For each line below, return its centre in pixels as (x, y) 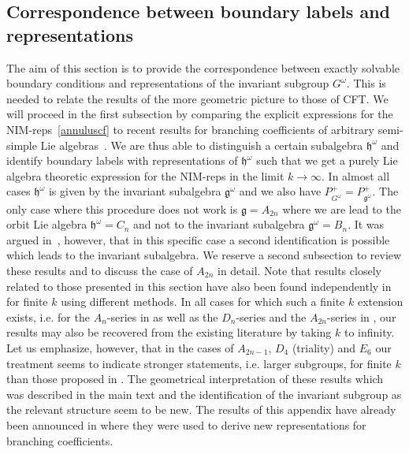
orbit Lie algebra (47, 224)
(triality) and (324, 347)
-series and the (271, 316)
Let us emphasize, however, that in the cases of (120, 347)
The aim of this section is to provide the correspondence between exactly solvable (203, 67)
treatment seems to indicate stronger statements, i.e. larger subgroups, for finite (199, 363)
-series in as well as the (162, 316)
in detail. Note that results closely (299, 270)
